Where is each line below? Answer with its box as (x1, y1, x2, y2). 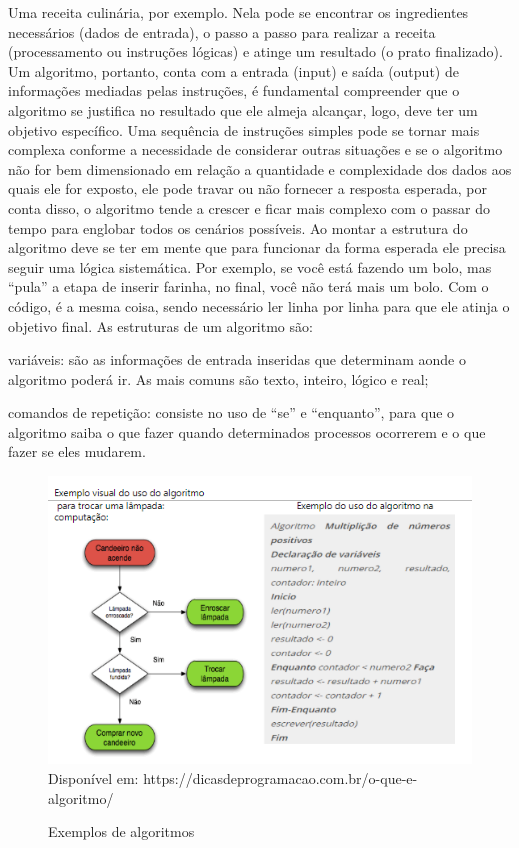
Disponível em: (48, 767, 139, 788)
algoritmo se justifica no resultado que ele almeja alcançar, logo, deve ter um (8, 99, 478, 120)
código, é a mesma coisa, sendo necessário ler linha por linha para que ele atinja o (8, 295, 510, 316)
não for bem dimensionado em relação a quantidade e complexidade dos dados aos (8, 158, 512, 179)
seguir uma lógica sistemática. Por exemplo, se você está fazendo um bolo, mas (8, 256, 492, 277)
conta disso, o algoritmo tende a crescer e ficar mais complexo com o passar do (8, 197, 491, 218)
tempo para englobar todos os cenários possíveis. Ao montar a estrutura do (8, 217, 468, 238)
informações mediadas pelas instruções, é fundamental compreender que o (8, 80, 460, 101)
